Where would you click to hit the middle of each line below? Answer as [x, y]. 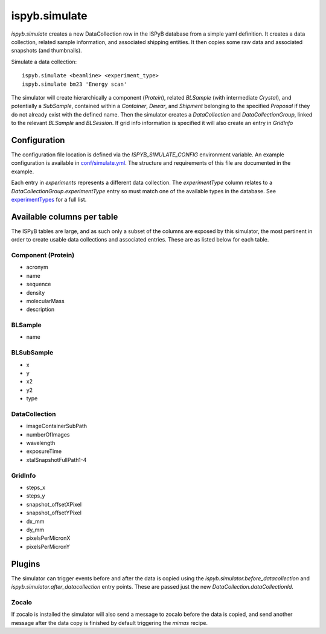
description [40, 309]
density [36, 292]
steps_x [36, 487]
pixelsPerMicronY [48, 546]
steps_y [36, 496]
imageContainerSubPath [57, 426]
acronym [37, 267]
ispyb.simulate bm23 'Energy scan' [75, 84]
